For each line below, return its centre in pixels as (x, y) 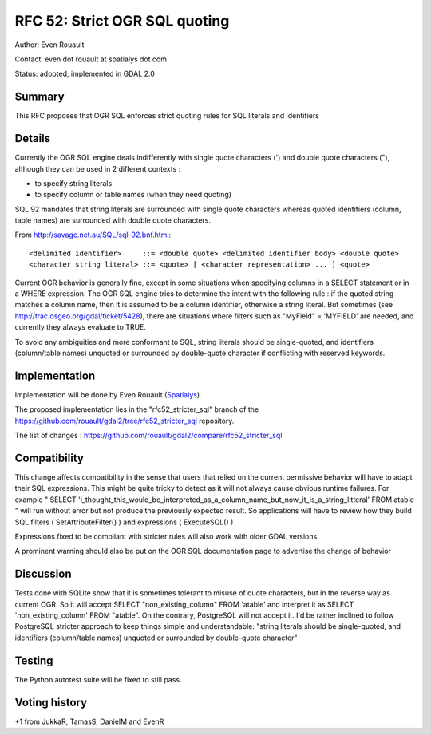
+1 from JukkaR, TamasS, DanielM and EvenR (89, 721)
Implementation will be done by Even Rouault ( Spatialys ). (109, 394)
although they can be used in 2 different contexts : (98, 168)
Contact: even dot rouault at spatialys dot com (91, 59)
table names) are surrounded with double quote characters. (113, 220)
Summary (40, 97)
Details (33, 138)
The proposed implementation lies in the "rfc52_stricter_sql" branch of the (137, 409)
